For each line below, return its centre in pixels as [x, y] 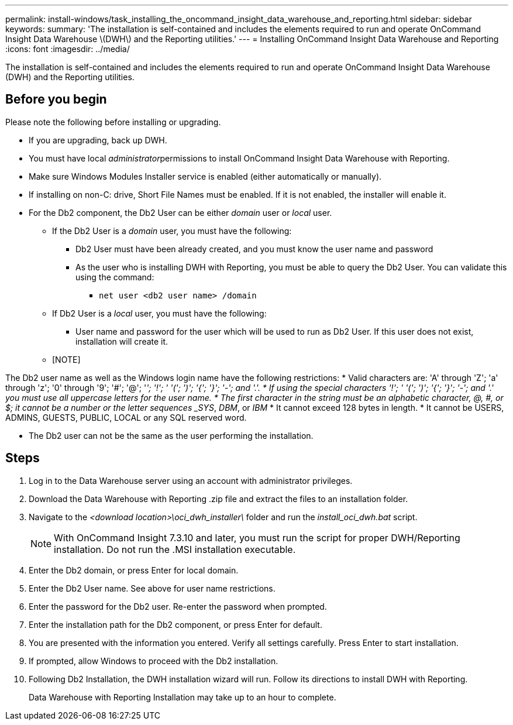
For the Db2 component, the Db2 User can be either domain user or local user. [180, 212]
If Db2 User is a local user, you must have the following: [159, 313]
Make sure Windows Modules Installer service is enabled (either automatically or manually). [205, 176]
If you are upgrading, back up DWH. [98, 140]
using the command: [115, 277]
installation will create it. [122, 341]
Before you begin [56, 99]
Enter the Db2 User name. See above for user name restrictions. [152, 588]
